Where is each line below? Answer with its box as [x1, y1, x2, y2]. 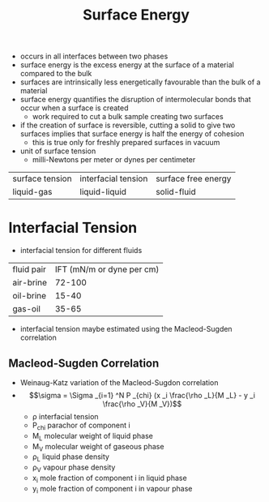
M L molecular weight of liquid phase [32, 431, 154, 443]
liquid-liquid [79, 187, 127, 198]
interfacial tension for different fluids [19, 246, 143, 255]
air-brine [12, 277, 47, 289]
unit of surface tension [19, 146, 96, 156]
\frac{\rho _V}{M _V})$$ [102, 399, 182, 409]
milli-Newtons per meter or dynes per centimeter [32, 155, 196, 165]
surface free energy [155, 173, 232, 184]
